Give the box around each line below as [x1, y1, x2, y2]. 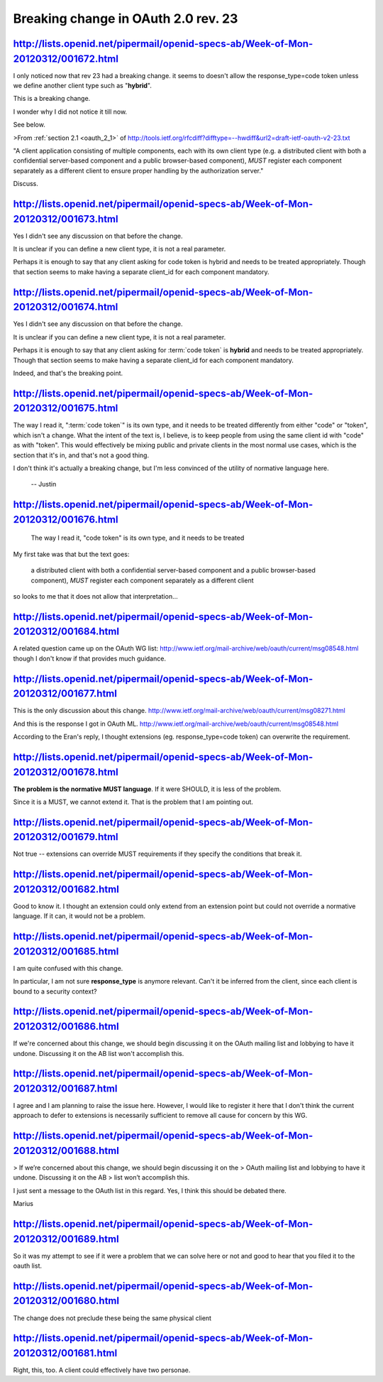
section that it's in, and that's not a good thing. [13, 451, 149, 459]
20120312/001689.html [13, 1233, 120, 1245]
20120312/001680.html [13, 1295, 120, 1307]
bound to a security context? [13, 987, 97, 996]
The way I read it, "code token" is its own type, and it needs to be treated [30, 533, 245, 543]
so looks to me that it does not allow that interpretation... [13, 592, 179, 600]
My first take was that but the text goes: [13, 550, 130, 558]
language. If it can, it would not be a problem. [13, 912, 145, 920]
